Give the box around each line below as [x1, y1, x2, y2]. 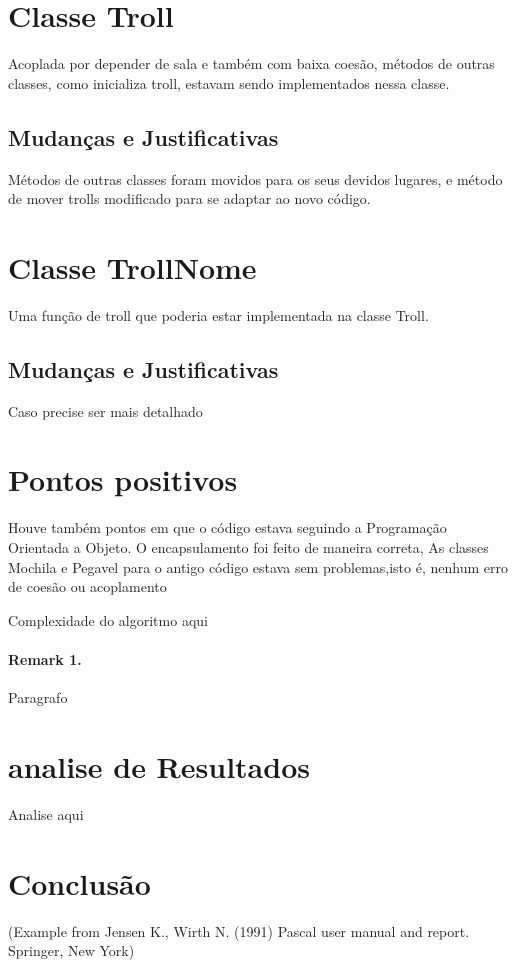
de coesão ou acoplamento [8, 576, 167, 597]
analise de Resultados [8, 745, 310, 786]
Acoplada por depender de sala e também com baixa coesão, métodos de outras [8, 53, 495, 74]
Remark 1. [8, 648, 82, 669]
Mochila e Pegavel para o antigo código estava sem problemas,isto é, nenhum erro [8, 556, 508, 577]
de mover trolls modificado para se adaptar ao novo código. [8, 188, 371, 209]
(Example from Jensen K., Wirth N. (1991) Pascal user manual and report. [8, 920, 470, 941]
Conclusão [8, 862, 151, 903]
